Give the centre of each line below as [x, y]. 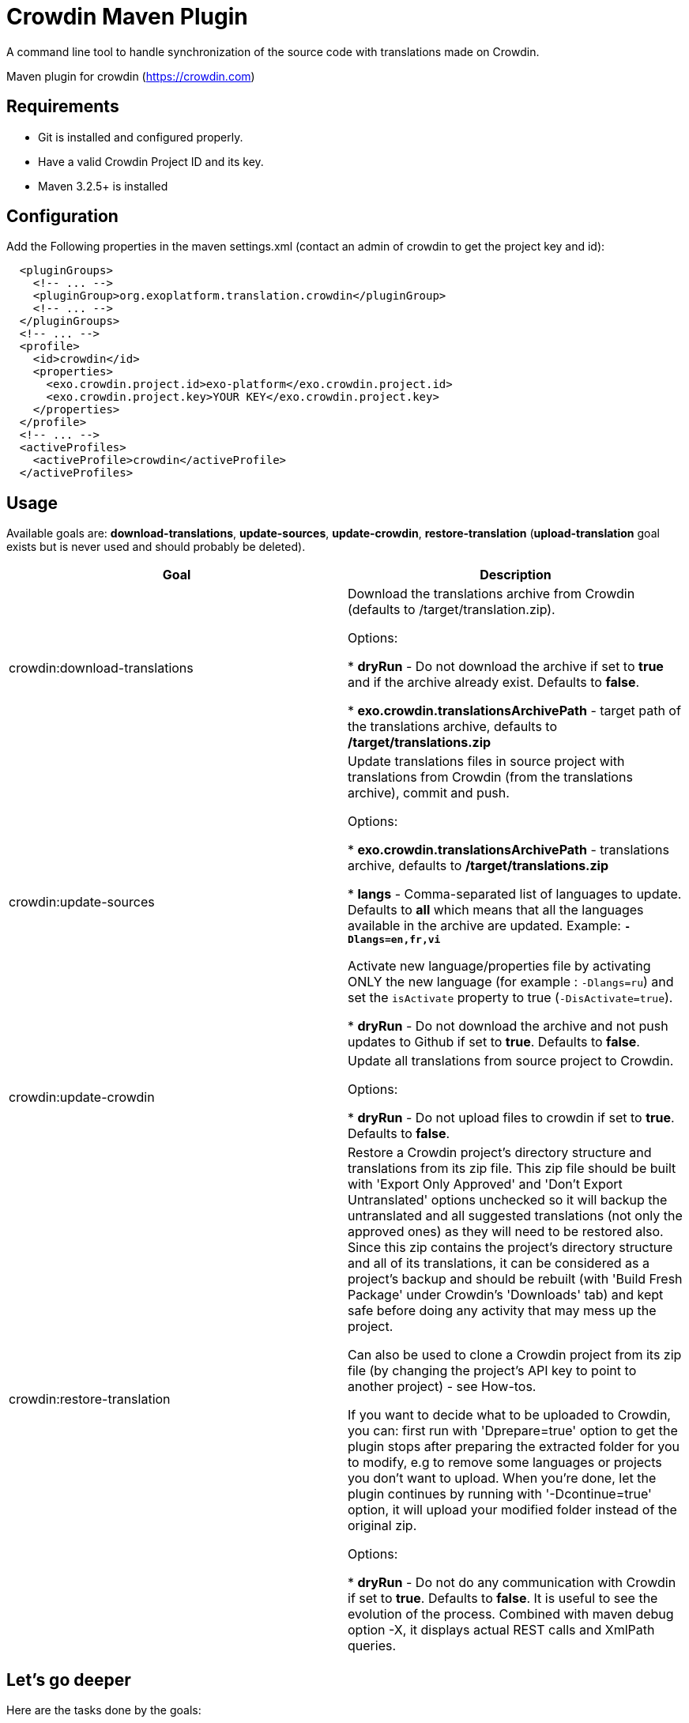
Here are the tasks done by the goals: [104, 1710]
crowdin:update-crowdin [82, 1097]
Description [516, 575]
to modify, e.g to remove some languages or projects [505, 1463]
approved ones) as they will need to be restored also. [506, 1232]
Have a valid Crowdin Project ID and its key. [151, 161]
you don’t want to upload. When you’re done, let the [502, 1478]
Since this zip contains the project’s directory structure [510, 1248]
